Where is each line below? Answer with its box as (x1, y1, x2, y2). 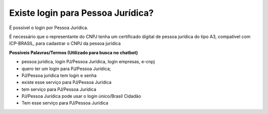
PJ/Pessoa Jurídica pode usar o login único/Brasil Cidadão (21, 93, 141, 99)
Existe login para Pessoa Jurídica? (9, 7, 154, 18)
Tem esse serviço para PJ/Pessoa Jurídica (21, 100, 109, 106)
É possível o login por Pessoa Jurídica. (9, 25, 89, 31)
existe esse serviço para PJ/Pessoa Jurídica (21, 79, 112, 85)
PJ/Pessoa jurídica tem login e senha (21, 72, 97, 78)
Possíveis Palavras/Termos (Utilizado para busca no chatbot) (9, 49, 138, 55)
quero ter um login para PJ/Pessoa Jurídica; (21, 66, 111, 72)
